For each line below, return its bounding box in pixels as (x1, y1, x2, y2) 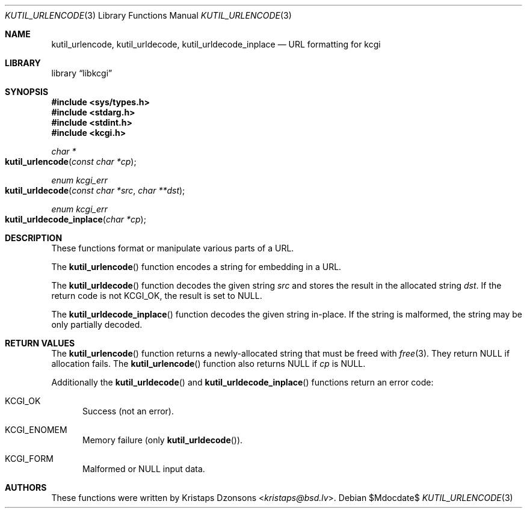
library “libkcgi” (51, 68, 112, 78)
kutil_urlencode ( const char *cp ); (5, 156, 137, 167)
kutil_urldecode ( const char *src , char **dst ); (5, 185, 185, 195)
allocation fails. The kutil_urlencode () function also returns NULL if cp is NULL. (51, 358, 366, 369)
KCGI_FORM (5, 453, 54, 464)
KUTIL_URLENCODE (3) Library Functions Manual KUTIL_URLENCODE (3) (5, 10, 292, 20)
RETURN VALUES (5, 338, 75, 348)
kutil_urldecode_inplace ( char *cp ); (5, 214, 146, 224)
